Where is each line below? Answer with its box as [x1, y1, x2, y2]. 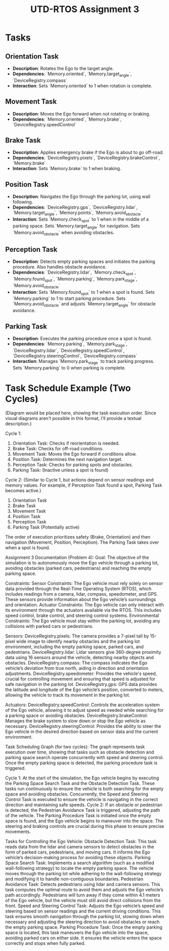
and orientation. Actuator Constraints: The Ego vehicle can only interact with [5, 602, 164, 608]
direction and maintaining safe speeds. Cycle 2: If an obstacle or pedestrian [5, 802, 162, 808]
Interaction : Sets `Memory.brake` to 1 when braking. [12, 166, 122, 172]
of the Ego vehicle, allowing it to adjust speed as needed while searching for [5, 707, 164, 713]
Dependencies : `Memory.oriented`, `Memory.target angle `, [12, 71, 132, 78]
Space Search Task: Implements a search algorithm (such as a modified [5, 860, 155, 866]
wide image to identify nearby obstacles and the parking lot [16, 638, 140, 644]
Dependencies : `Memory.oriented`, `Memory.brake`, [12, 116, 122, 122]
